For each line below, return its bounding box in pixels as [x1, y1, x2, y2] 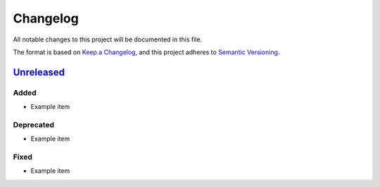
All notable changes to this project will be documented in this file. [13, 35, 203, 44]
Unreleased [13, 66, 65, 78]
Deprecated [13, 120, 55, 129]
